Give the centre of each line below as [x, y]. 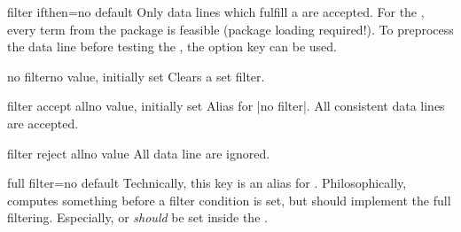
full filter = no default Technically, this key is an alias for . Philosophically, [207, 183]
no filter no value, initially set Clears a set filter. [136, 76]
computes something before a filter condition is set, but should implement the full [229, 200]
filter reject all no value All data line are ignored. [139, 153]
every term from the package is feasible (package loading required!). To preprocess [230, 29]
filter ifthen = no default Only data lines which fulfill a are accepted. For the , [216, 12]
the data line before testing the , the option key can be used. [172, 46]
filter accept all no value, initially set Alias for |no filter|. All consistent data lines [226, 106]
